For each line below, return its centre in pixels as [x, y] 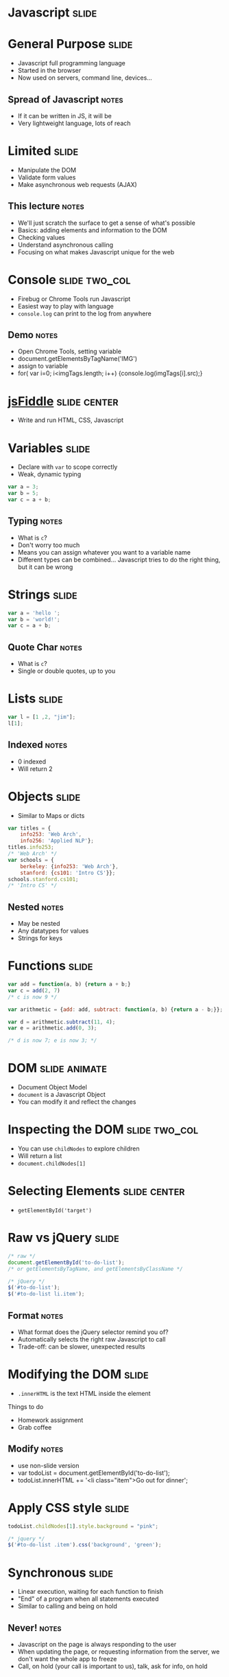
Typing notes [35, 521]
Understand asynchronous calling [65, 245]
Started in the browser [49, 71]
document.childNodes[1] [52, 1164]
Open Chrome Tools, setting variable [70, 351]
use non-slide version [48, 1465]
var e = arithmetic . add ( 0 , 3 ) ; [52, 1028]
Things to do [26, 1406]
